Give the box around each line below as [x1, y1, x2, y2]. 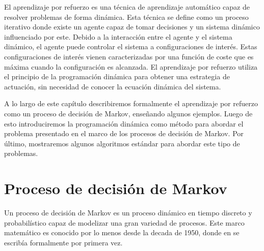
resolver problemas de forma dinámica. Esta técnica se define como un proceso [4, 11, 249, 22]
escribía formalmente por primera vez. [4, 237, 123, 247]
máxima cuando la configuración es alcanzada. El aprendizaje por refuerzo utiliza [4, 61, 258, 72]
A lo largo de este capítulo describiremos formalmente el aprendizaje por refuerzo [4, 98, 258, 109]
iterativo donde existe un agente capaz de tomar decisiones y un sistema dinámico [4, 21, 260, 32]
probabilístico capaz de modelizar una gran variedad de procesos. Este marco [4, 217, 245, 228]
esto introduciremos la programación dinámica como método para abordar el [4, 118, 244, 129]
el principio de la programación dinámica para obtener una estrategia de [4, 71, 230, 82]
